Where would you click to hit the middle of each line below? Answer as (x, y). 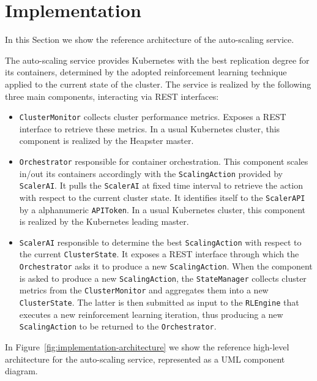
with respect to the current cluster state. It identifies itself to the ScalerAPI (162, 197)
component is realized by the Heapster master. (106, 141)
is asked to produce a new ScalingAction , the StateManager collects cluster (163, 278)
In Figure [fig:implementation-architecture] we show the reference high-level (147, 347)
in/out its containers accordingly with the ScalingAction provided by (151, 173)
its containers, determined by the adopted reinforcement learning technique (146, 72)
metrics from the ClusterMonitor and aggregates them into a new (144, 290)
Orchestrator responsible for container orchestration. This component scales (164, 161)
